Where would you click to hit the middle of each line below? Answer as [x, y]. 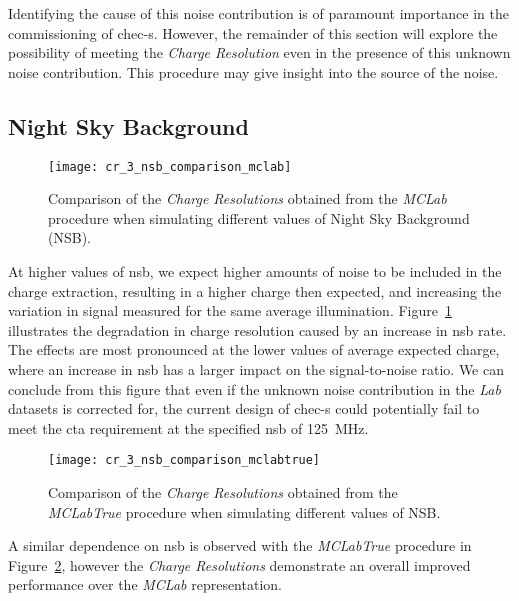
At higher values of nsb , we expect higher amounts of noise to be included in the [255, 271]
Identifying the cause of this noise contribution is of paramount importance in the [258, 13]
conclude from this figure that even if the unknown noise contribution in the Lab [254, 388]
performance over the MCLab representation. [145, 584]
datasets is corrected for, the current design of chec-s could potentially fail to [244, 408]
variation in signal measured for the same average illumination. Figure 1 [230, 310]
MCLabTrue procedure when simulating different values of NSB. [244, 511]
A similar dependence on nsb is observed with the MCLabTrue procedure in [240, 545]
